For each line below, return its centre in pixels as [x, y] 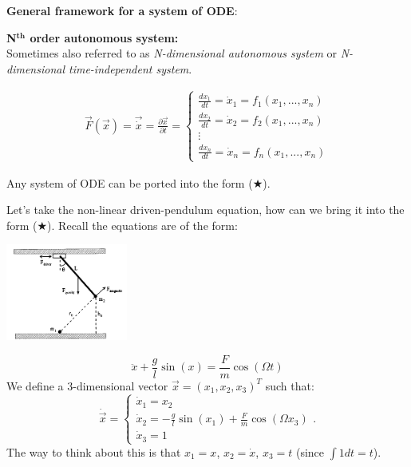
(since [310, 451]
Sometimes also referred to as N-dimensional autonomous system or [172, 53]
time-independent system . [130, 68]
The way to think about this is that [94, 451]
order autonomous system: [104, 37]
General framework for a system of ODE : [122, 10]
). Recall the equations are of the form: [142, 225]
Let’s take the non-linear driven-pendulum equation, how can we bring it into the [205, 210]
